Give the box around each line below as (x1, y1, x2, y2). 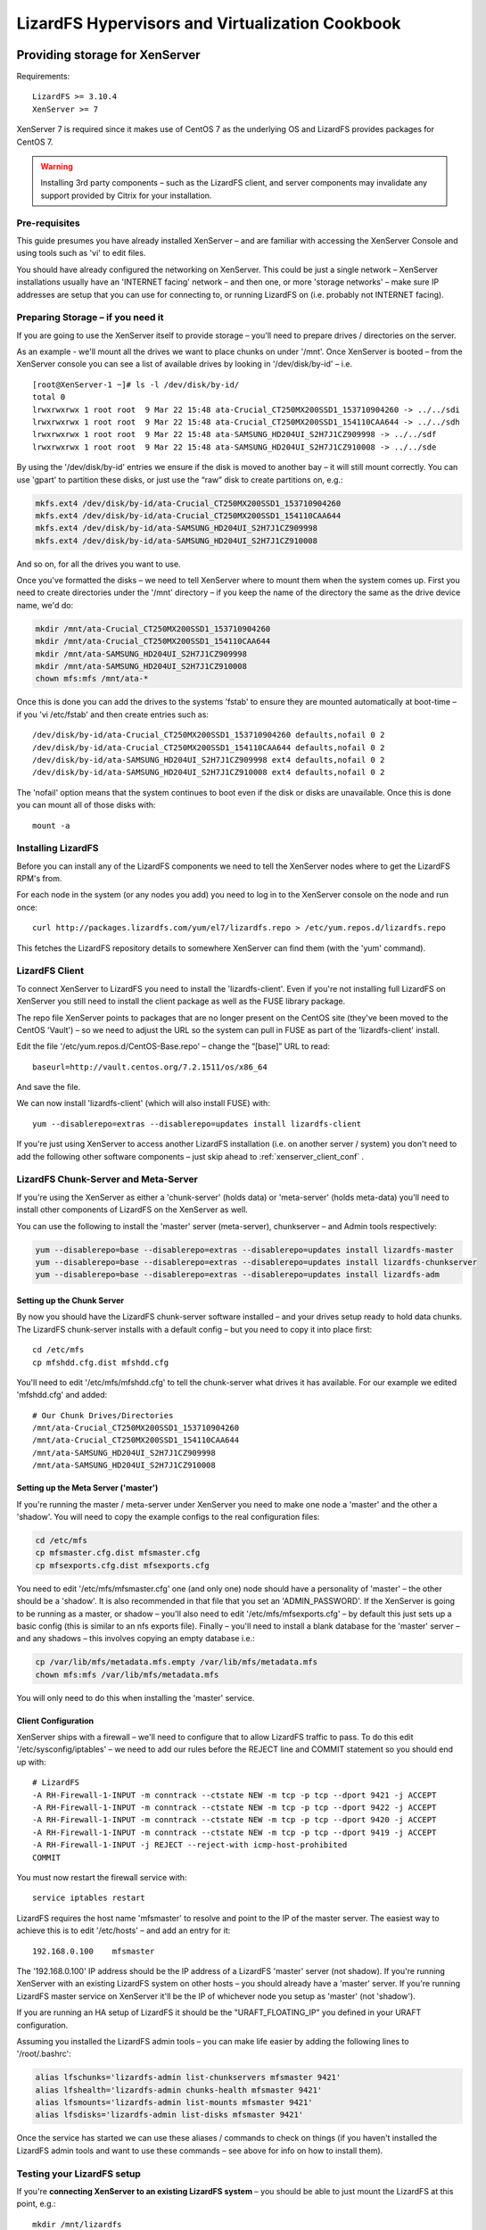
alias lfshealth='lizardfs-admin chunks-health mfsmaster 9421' (35, 2085, 323, 2095)
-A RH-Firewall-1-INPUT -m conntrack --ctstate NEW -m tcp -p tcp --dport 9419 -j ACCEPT (32, 1827, 437, 1838)
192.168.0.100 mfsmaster (32, 1945, 155, 1956)
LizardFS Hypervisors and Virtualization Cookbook (16, 13, 401, 33)
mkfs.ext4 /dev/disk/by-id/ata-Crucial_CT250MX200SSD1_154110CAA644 (35, 510, 342, 521)
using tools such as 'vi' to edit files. (16, 248, 146, 259)
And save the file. (16, 1082, 81, 1093)
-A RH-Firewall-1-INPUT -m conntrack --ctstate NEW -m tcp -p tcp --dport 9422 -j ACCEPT (32, 1803, 437, 1813)
